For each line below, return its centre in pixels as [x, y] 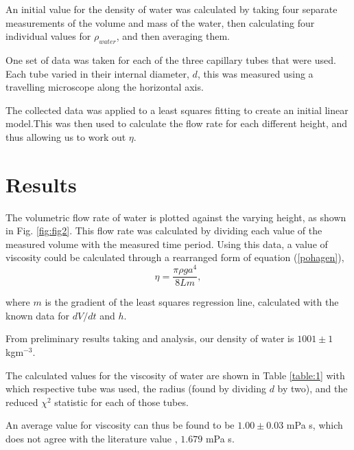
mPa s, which [315, 425]
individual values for [48, 36]
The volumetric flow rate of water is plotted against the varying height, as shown [176, 217]
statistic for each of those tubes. [121, 402]
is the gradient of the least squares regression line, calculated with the [192, 302]
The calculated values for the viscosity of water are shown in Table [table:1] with [175, 375]
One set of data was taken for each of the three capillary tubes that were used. [171, 59]
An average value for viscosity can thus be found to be [120, 425]
